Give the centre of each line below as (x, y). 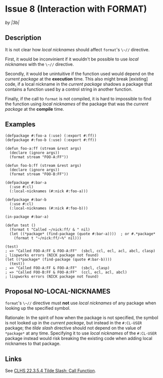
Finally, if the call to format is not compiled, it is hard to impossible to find (78, 99)
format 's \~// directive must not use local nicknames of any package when (81, 303)
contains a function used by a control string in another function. (69, 89)
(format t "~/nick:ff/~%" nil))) (48, 238)
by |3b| (12, 22)
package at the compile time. (35, 109)
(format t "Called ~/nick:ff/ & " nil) (50, 229)
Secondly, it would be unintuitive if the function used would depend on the (80, 74)
